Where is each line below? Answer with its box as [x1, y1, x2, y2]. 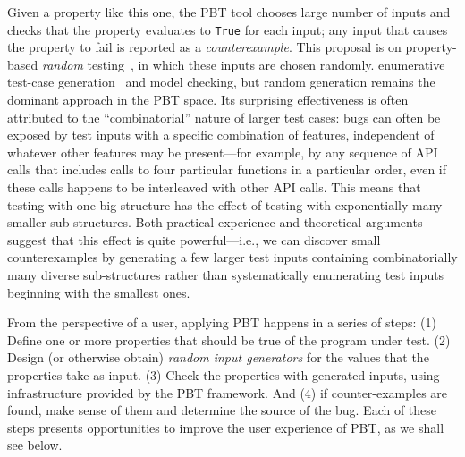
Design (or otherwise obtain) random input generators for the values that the [7, 348, 429, 367]
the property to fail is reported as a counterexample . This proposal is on [7, 38, 402, 56]
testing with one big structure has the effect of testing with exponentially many [7, 195, 443, 214]
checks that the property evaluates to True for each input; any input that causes [7, 20, 448, 38]
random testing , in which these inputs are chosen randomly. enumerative [41, 55, 445, 73]
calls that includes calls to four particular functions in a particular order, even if [7, 160, 447, 179]
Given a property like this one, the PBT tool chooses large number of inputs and [7, 3, 451, 21]
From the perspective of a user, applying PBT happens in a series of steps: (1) [7, 313, 436, 332]
